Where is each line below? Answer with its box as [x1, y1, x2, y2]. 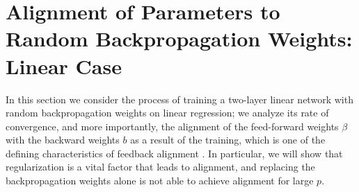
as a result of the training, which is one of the [130, 132, 326, 147]
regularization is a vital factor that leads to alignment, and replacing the [6, 159, 315, 174]
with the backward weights [6, 132, 120, 147]
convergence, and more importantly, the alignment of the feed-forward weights [6, 119, 339, 133]
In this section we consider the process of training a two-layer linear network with [6, 91, 353, 106]
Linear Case [6, 51, 122, 80]
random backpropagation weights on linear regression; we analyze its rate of [6, 105, 329, 120]
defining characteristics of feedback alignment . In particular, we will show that [6, 146, 343, 160]
